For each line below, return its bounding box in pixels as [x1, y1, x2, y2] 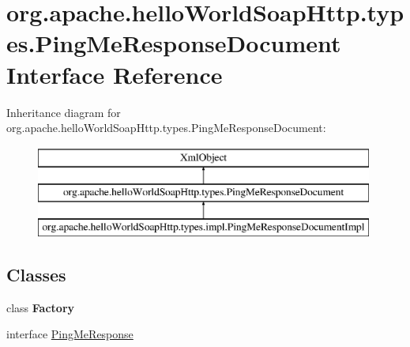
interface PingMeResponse [6, 326, 134, 342]
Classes [6, 262, 66, 287]
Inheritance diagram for [6, 104, 121, 120]
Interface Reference [6, 58, 223, 90]
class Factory [6, 299, 75, 315]
